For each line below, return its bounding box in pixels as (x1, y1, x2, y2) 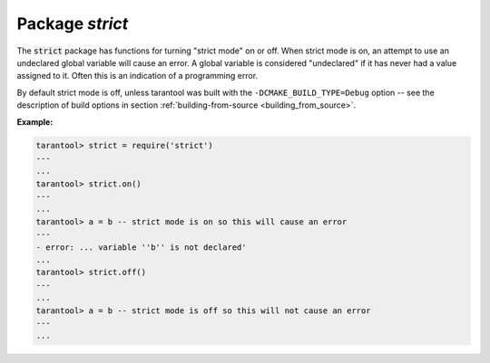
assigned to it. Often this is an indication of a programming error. (16, 71, 259, 81)
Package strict (16, 14, 129, 33)
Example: (16, 116, 54, 127)
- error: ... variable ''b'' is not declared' (35, 242, 247, 253)
